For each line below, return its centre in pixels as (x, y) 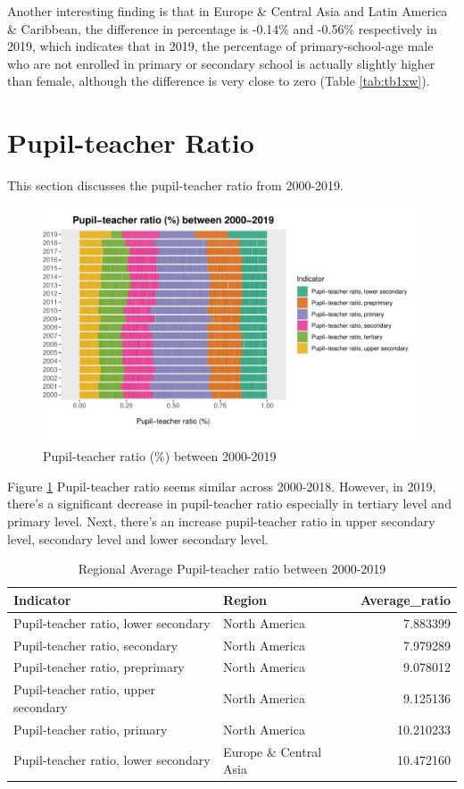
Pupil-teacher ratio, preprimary (99, 667)
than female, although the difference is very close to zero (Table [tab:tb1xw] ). (219, 81)
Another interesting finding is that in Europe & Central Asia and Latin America (228, 11)
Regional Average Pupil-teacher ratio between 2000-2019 (232, 569)
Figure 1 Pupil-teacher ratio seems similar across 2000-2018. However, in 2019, (222, 486)
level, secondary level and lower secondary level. (138, 538)
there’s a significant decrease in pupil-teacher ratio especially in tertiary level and (229, 504)
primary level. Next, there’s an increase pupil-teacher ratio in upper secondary (221, 521)
